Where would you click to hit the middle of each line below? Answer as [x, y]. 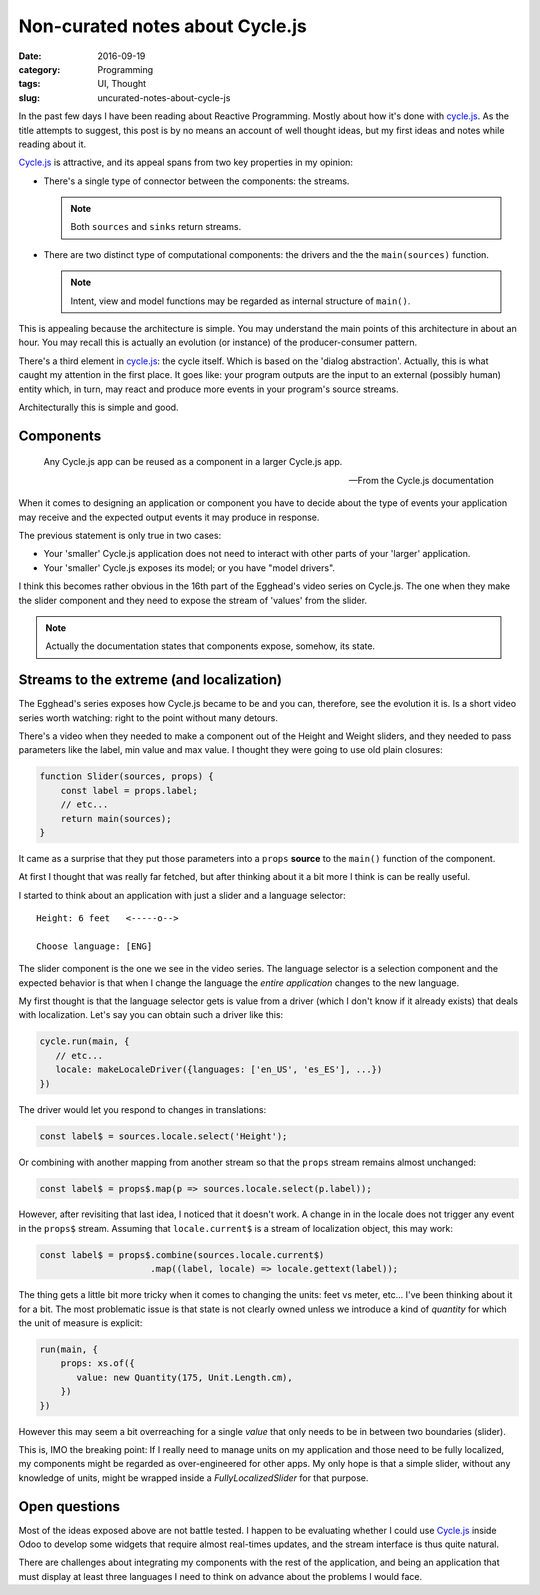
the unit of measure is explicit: [80, 1323]
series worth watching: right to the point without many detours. [148, 717]
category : [39, 69]
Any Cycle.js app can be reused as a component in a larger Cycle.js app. [193, 462]
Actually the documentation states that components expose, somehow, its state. [210, 646]
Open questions [69, 1506]
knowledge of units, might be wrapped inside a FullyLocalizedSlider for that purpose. [193, 1477]
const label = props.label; [129, 790]
